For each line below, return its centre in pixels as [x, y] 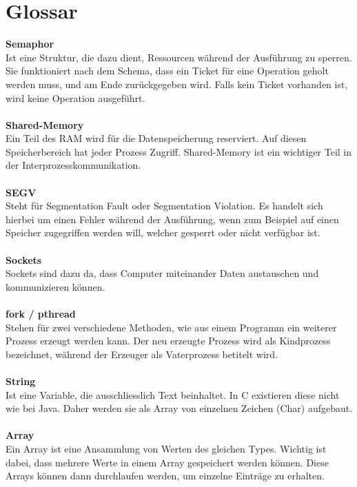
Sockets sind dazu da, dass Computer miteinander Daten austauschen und [162, 273]
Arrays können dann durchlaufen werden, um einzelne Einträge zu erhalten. [165, 476]
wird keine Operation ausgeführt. [75, 97]
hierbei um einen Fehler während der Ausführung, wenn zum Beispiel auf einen [172, 219]
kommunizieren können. [55, 286]
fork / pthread [41, 313]
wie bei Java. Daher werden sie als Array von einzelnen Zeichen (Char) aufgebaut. [179, 408]
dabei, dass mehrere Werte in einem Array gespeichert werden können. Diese [167, 462]
